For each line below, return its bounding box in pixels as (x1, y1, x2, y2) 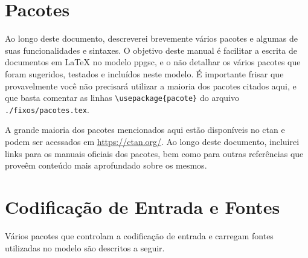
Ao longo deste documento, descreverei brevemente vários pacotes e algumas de (5, 32, 298, 45)
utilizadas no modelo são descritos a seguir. (5, 241, 165, 254)
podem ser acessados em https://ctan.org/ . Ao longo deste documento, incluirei (5, 135, 300, 147)
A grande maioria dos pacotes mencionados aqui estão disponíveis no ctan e (5, 123, 285, 136)
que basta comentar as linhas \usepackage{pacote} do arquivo (5, 91, 239, 104)
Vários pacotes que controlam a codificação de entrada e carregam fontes (5, 229, 274, 242)
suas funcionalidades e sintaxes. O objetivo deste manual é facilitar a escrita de (5, 44, 297, 56)
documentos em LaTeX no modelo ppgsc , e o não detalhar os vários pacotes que (5, 56, 301, 68)
